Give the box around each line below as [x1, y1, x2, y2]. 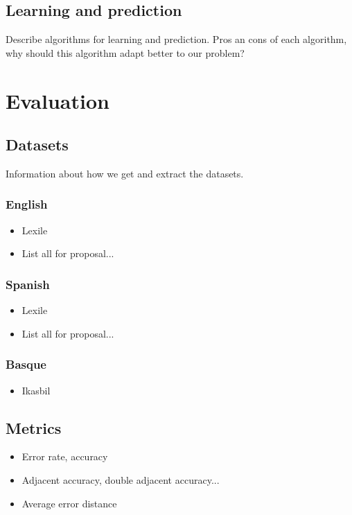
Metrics [6, 417, 62, 438]
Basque [6, 356, 46, 373]
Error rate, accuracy [21, 449, 108, 464]
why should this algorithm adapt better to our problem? [6, 45, 245, 60]
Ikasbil [21, 383, 51, 397]
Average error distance [21, 496, 117, 510]
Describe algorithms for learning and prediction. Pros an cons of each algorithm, [6, 32, 347, 46]
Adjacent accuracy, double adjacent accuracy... [21, 472, 220, 487]
